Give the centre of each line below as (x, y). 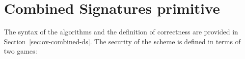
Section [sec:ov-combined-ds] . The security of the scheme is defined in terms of (122, 41)
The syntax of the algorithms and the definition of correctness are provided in (121, 32)
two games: (21, 51)
